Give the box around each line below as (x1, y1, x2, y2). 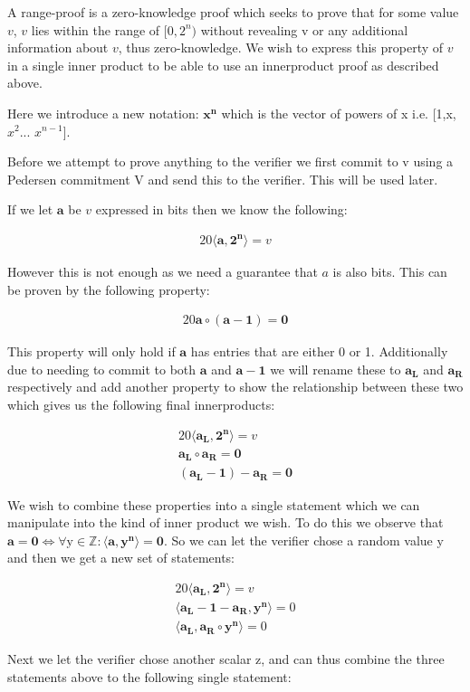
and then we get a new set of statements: (7, 548, 235, 567)
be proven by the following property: (7, 280, 210, 299)
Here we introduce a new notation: (7, 103, 199, 122)
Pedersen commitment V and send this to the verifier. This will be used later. (7, 169, 438, 188)
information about (7, 38, 109, 57)
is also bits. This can (332, 261, 447, 280)
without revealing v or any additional (200, 20, 408, 39)
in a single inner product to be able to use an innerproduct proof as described (7, 55, 439, 74)
